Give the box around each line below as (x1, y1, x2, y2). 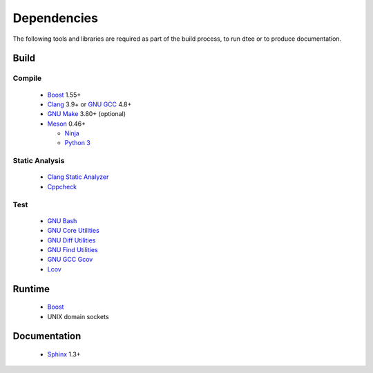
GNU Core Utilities (47, 227, 99, 235)
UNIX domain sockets (47, 312, 110, 321)
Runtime (12, 283, 50, 295)
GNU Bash (47, 216, 77, 224)
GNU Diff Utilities (47, 236, 96, 245)
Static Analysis (12, 156, 65, 166)
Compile (12, 73, 41, 83)
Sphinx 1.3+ (47, 350, 81, 358)
